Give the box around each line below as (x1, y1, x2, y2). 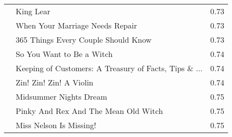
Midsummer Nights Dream (16, 91, 107, 102)
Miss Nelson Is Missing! (16, 119, 97, 131)
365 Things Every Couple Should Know (16, 34, 152, 45)
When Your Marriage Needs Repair (16, 20, 137, 31)
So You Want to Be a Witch (16, 48, 113, 59)
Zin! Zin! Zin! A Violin (16, 77, 94, 88)
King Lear (16, 5, 51, 17)
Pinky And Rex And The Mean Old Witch (16, 105, 163, 116)
